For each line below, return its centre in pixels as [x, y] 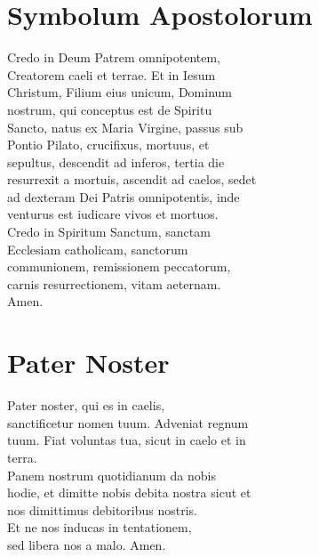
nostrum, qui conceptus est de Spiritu [110, 109]
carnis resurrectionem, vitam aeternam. [114, 283]
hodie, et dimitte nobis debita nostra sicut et [129, 492]
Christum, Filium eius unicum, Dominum [120, 92]
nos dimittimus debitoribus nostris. [102, 509]
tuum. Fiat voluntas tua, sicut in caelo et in [127, 440]
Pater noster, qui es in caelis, [86, 405]
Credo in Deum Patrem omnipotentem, [114, 57]
